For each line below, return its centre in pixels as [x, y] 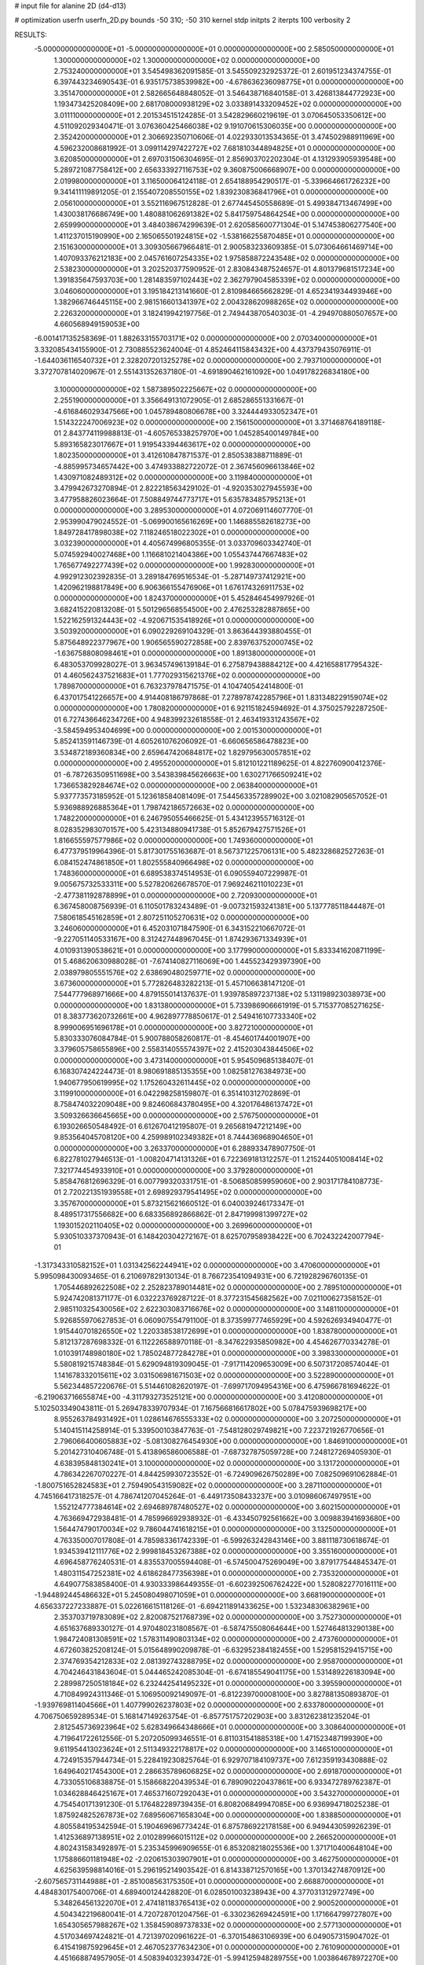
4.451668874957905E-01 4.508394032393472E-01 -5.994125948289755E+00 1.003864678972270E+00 [226, 1958]
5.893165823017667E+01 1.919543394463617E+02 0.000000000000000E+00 [182, 444]
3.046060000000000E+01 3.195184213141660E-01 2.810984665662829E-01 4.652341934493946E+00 [223, 291]
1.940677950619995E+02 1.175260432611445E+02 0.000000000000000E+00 [182, 1082]
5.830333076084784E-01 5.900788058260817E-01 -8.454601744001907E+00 [182, 1038]
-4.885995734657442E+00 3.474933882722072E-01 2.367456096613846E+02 [185, 466]
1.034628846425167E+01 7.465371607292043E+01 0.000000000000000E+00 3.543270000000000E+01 [227, 1793]
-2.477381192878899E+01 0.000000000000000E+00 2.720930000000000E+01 [186, 895]
